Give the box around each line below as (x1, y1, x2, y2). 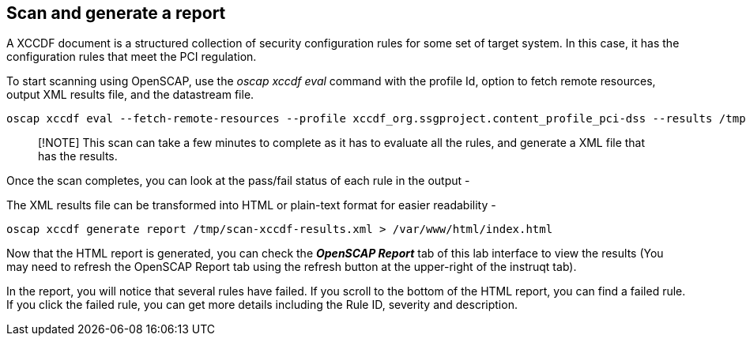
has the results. (38, 149, 118, 163)
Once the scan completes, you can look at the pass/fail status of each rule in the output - (6, 174, 470, 188)
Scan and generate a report (6, 3, 226, 23)
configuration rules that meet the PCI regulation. (6, 50, 257, 64)
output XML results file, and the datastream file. (6, 88, 254, 102)
